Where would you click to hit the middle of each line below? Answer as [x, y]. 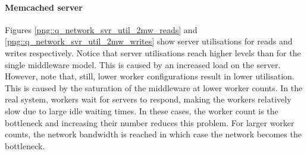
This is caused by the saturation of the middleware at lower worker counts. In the [154, 87]
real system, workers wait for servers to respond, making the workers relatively [148, 99]
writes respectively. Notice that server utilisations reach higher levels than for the [153, 52]
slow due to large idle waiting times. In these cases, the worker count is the [142, 110]
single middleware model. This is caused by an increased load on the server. [143, 64]
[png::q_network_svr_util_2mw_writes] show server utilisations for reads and [149, 41]
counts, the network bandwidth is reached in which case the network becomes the [153, 134]
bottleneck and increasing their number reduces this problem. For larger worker [150, 122]
